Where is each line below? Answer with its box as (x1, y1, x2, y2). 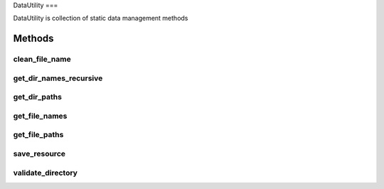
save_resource (13, 148, 65, 158)
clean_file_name (13, 54, 71, 64)
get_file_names (13, 111, 68, 121)
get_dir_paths (13, 92, 62, 102)
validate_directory (13, 168, 78, 178)
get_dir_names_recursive (13, 73, 103, 83)
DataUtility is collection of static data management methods (13, 14, 188, 23)
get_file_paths (13, 130, 64, 140)
